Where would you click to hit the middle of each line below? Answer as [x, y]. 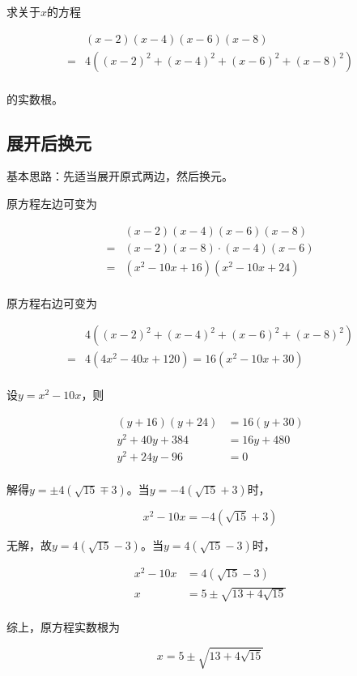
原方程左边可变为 [52, 204]
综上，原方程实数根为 [63, 627]
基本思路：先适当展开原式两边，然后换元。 [120, 176]
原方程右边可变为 [52, 302]
